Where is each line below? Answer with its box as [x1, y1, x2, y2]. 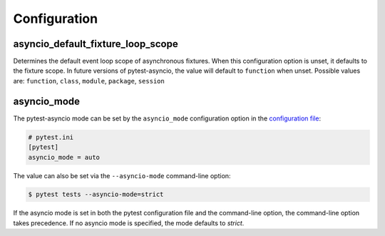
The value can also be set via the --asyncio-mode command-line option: [13, 171, 231, 180]
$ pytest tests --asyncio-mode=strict [28, 190, 164, 199]
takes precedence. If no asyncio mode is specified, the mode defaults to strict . [13, 218, 245, 227]
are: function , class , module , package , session [13, 76, 165, 85]
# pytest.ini [28, 133, 74, 141]
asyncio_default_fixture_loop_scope [13, 38, 178, 50]
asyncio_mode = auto [28, 153, 100, 161]
